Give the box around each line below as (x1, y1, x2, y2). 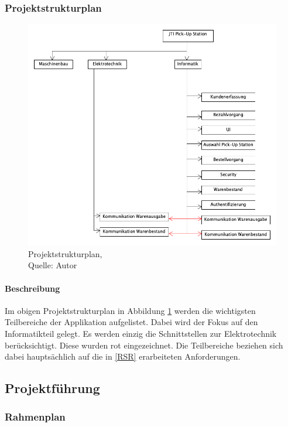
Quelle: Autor (28, 259, 77, 271)
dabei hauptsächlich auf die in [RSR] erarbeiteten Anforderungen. (5, 350, 241, 363)
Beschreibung (5, 282, 60, 294)
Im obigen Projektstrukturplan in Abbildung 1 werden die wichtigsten (5, 304, 256, 316)
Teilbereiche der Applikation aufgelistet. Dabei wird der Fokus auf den (5, 316, 258, 328)
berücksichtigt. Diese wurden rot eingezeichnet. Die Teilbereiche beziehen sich (5, 339, 283, 351)
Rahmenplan (5, 409, 66, 424)
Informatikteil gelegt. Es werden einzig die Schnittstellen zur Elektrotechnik (5, 327, 277, 339)
